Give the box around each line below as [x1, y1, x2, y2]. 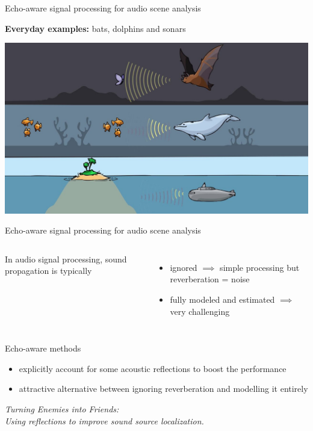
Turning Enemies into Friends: [5, 403, 119, 415]
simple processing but [220, 261, 300, 273]
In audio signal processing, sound [5, 252, 127, 265]
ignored [170, 261, 197, 273]
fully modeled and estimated [170, 293, 275, 306]
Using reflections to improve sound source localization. [5, 414, 204, 427]
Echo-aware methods [5, 342, 81, 355]
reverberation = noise [170, 273, 250, 285]
